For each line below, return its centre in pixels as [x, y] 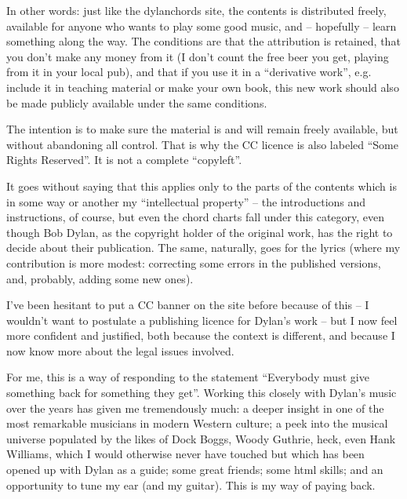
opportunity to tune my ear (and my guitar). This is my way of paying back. [191, 484]
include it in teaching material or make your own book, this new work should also [203, 87]
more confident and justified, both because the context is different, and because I [201, 335]
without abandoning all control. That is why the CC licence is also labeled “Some [202, 144]
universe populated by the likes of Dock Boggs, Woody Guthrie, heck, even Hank [201, 438]
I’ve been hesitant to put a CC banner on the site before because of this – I [188, 305]
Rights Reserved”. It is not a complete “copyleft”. [124, 160]
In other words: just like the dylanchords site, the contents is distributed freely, [196, 10]
